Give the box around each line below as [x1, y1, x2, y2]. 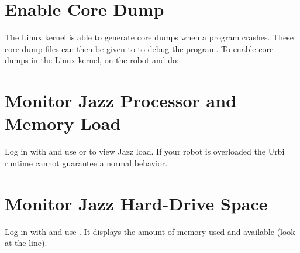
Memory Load [5, 111, 121, 135]
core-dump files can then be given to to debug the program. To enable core [5, 42, 274, 54]
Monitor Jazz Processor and [5, 88, 237, 112]
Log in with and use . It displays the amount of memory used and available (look [5, 225, 295, 237]
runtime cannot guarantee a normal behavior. [5, 156, 168, 169]
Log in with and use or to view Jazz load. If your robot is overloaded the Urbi [5, 145, 285, 158]
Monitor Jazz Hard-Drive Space [5, 191, 268, 215]
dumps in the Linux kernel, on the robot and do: [5, 54, 179, 66]
